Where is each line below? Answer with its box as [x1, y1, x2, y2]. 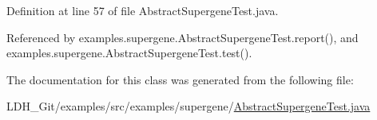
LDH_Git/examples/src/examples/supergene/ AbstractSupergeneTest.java [6, 98, 371, 114]
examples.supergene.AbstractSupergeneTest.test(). [6, 45, 252, 61]
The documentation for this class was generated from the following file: [6, 71, 354, 87]
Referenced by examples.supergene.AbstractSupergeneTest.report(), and [6, 29, 359, 45]
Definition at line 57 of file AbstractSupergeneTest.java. [6, 2, 279, 18]
